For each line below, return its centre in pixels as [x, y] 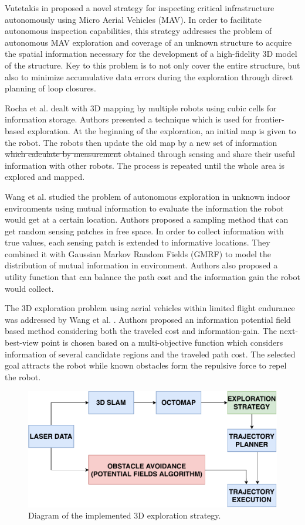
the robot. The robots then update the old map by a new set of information [141, 142]
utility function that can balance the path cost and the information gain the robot [152, 277]
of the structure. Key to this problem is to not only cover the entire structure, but [152, 65]
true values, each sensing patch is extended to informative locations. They [138, 242]
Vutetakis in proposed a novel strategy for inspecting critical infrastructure [140, 8]
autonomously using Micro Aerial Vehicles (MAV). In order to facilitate [133, 19]
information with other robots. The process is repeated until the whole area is [145, 165]
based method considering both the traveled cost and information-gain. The [141, 331]
